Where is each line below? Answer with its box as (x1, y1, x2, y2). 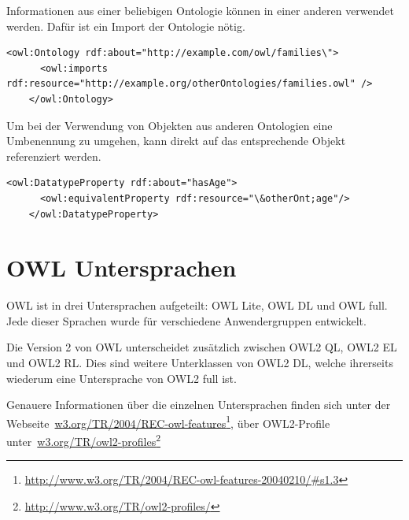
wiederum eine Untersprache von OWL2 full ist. (6, 370, 237, 386)
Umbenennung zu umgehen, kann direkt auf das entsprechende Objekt (6, 132, 346, 149)
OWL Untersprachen (6, 251, 237, 284)
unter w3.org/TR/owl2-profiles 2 (6, 431, 161, 449)
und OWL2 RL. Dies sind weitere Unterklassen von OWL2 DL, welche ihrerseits (6, 355, 393, 371)
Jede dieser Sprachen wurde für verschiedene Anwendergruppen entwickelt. (6, 312, 367, 329)
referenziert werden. (6, 147, 101, 164)
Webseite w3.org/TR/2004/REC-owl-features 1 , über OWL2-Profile (6, 412, 330, 431)
